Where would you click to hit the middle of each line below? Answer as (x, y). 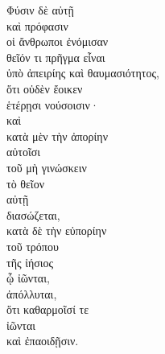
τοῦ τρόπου (33, 246)
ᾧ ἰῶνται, (28, 278)
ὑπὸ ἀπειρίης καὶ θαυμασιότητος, (83, 73)
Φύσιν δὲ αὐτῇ (40, 10)
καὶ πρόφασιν (37, 25)
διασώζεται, (33, 214)
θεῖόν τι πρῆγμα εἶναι (56, 57)
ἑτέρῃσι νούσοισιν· (53, 104)
